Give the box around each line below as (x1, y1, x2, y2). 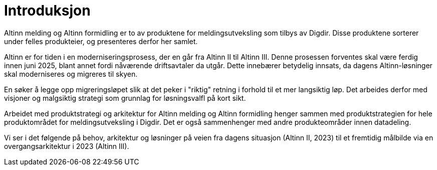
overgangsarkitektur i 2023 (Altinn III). (4, 141, 129, 150)
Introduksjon (4, 2, 91, 19)
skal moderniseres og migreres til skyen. (4, 69, 138, 78)
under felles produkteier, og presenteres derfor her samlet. (4, 37, 198, 46)
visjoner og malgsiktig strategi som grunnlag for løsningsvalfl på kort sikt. (4, 93, 246, 102)
